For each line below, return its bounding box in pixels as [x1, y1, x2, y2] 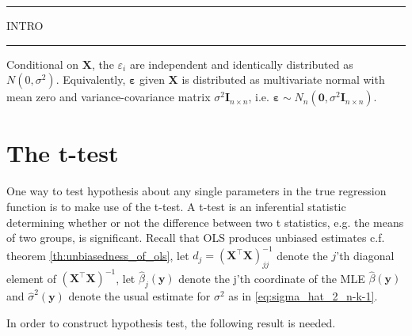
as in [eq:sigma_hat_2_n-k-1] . [228, 288, 378, 304]
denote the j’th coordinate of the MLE [178, 270, 365, 286]
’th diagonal [336, 247, 395, 263]
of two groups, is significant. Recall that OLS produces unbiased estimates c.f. [6, 229, 385, 246]
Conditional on [6, 55, 79, 72]
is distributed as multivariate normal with [181, 71, 385, 88]
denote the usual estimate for [68, 288, 211, 304]
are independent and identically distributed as [129, 55, 353, 72]
